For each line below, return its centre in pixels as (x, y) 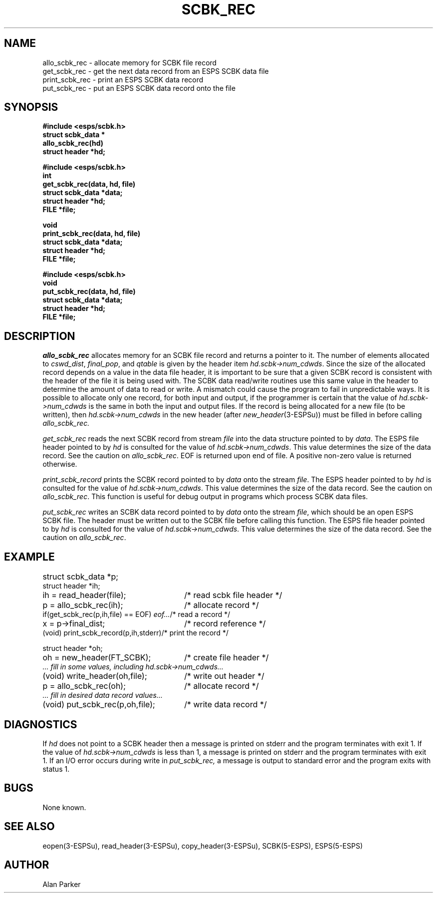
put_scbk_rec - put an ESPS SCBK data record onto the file (139, 88)
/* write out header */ (224, 676)
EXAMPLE (29, 557)
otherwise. (60, 464)
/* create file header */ (226, 658)
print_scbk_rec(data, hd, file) (92, 234)
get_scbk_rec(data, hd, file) (89, 184)
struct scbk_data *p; (81, 577)
